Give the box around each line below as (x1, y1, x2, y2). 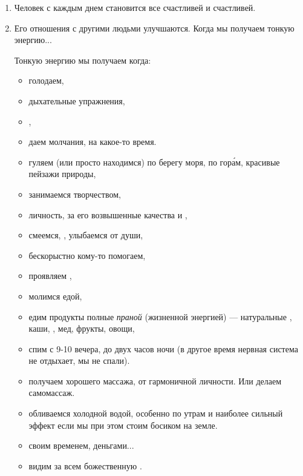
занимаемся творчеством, (28, 187, 121, 200)
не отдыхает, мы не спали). (28, 354, 130, 367)
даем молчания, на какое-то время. (28, 135, 157, 148)
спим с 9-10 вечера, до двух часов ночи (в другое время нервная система (28, 342, 298, 355)
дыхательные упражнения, (28, 94, 125, 107)
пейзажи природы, (28, 167, 96, 180)
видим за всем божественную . (28, 459, 142, 472)
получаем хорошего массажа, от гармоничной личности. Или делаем (28, 374, 282, 387)
